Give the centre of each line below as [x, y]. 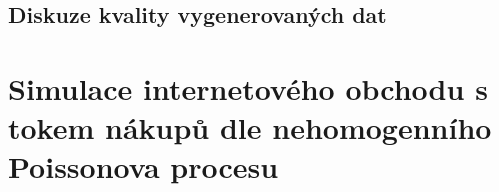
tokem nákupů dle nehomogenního [250, 127]
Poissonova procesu [143, 166]
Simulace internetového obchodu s [248, 87]
